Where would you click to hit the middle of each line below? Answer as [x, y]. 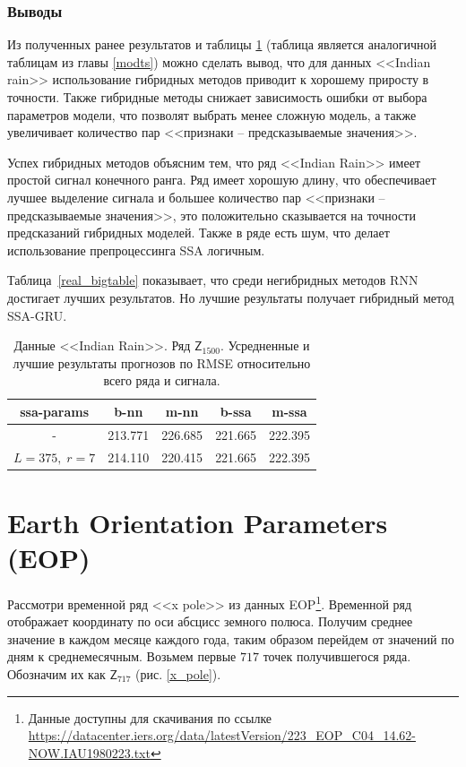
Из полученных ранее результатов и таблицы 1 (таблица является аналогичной [222, 44]
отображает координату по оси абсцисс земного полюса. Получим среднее [210, 621]
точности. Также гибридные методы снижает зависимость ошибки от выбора [217, 97]
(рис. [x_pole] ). [178, 674]
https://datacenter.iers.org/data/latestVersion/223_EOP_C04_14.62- [222, 735]
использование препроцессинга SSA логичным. [136, 250]
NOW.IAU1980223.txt [89, 752]
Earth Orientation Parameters [198, 522]
